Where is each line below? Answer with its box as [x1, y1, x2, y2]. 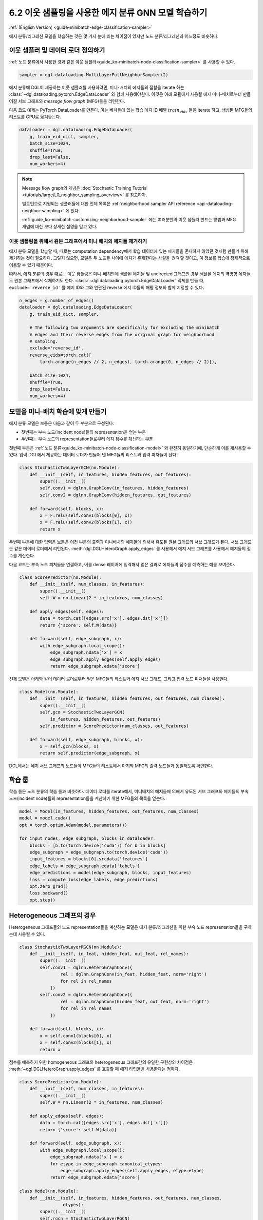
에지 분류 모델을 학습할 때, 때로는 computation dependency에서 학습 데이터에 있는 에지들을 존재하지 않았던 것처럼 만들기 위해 [9, 248, 248, 254]
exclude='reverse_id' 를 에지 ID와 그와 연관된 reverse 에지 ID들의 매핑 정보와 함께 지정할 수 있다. [9, 285, 204, 290]
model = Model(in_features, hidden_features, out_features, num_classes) [19, 808, 199, 814]
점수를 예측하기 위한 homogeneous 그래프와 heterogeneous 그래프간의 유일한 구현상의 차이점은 [9, 1059, 193, 1065]
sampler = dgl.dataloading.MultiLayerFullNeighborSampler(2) [19, 72, 169, 78]
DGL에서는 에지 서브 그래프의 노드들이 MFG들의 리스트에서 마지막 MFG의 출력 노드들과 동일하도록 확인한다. [9, 763, 214, 769]
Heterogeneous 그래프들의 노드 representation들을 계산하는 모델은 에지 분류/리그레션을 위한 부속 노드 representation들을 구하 [9, 924, 252, 930]
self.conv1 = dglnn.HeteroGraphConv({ [39, 964, 132, 970]
